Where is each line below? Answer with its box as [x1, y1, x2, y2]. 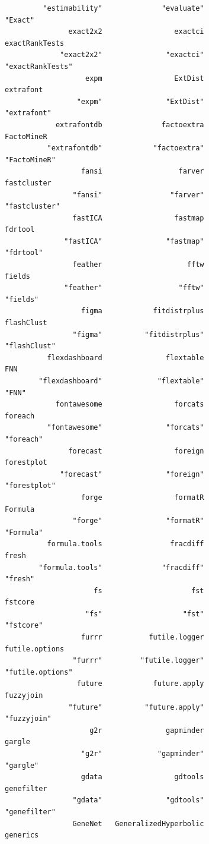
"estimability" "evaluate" [43, 4, 204, 12]
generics [5, 831, 39, 840]
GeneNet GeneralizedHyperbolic [72, 819, 204, 828]
